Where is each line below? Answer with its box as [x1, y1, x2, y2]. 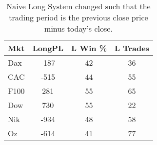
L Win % [71, 42, 107, 54]
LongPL [32, 42, 64, 54]
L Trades [115, 42, 149, 54]
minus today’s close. [44, 23, 113, 34]
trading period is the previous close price [9, 12, 148, 23]
